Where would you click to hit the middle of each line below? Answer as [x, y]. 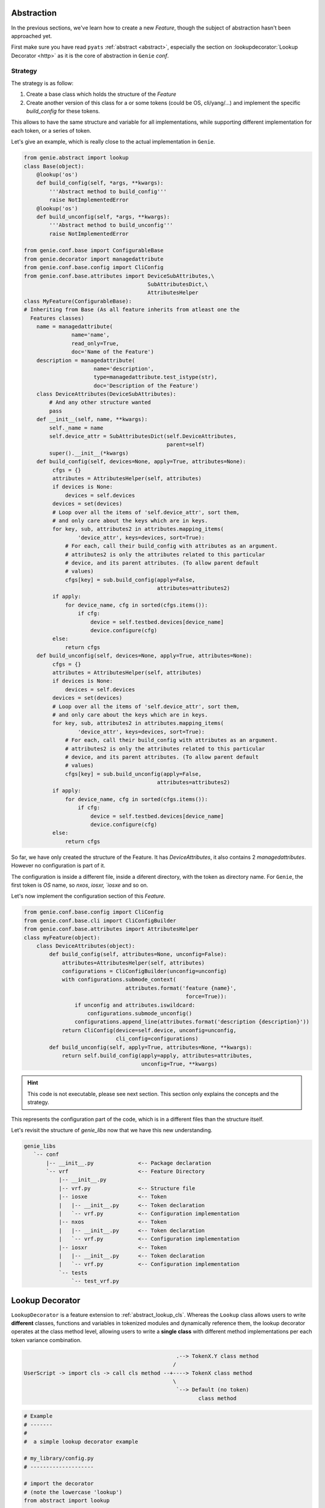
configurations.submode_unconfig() [140, 1014]
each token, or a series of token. [51, 130]
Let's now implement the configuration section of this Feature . [88, 896]
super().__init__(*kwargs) [89, 453]
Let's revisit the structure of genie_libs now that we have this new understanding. [112, 1130]
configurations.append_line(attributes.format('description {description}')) [192, 1022]
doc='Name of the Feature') [113, 352]
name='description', [124, 369]
